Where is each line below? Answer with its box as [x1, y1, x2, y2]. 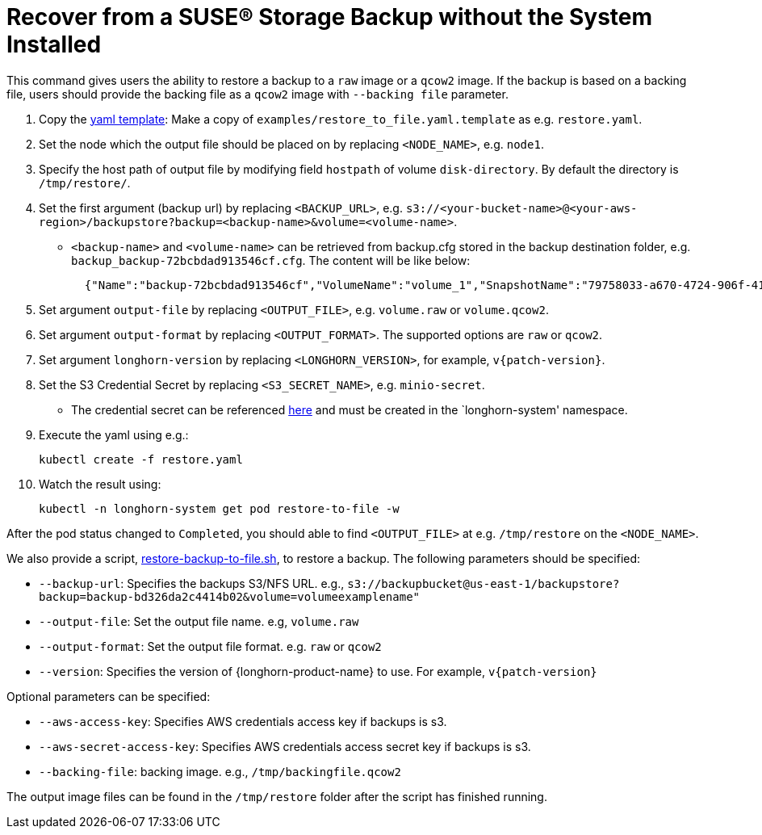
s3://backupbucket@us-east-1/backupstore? [347, 577, 620, 590]
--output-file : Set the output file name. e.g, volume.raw [39, 614, 359, 628]
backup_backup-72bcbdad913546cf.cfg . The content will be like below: [71, 253, 471, 267]
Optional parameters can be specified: [6, 689, 211, 703]
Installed [6, 31, 102, 58]
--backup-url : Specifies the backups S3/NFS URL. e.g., [39, 576, 345, 590]
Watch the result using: [39, 476, 161, 491]
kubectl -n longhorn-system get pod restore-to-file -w [39, 501, 400, 515]
